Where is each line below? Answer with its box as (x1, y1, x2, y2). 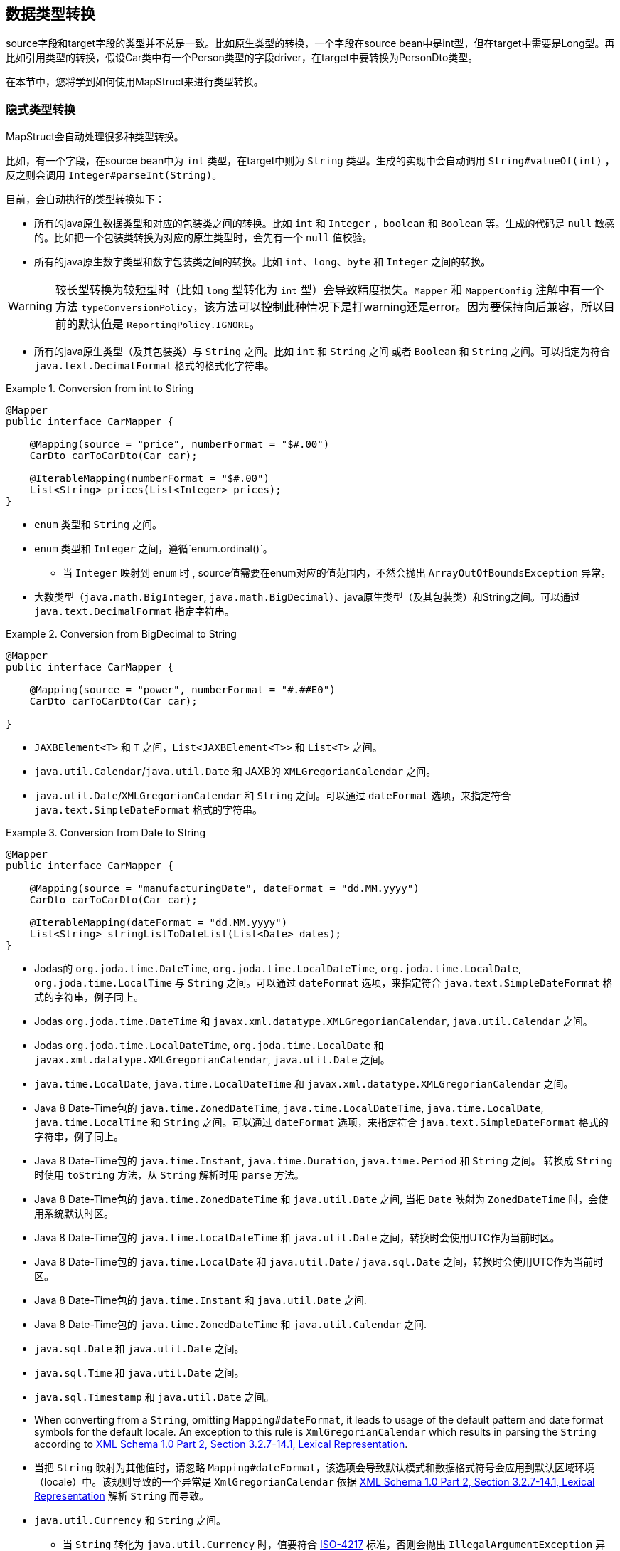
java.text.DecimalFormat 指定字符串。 (34, 605, 235, 618)
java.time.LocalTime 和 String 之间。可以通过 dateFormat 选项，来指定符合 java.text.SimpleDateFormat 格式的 (34, 1116, 609, 1129)
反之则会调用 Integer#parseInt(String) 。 (6, 169, 223, 182)
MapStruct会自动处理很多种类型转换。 (6, 130, 184, 143)
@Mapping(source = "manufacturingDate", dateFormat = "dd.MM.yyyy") (29, 883, 419, 895)
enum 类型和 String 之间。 (34, 518, 163, 531)
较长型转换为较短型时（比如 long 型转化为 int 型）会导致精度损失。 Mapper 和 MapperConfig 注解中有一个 (55, 283, 604, 298)
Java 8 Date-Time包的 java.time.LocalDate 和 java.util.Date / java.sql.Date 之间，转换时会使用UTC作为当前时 (34, 1256, 604, 1268)
